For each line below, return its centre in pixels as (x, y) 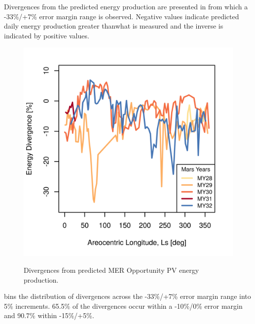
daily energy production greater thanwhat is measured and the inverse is (114, 26)
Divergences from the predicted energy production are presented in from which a (126, 6)
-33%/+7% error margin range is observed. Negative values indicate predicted (122, 16)
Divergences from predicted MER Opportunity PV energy (111, 270)
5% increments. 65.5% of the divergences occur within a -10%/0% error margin (123, 306)
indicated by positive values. (47, 35)
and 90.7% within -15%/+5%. (49, 315)
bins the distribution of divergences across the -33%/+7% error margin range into (127, 296)
